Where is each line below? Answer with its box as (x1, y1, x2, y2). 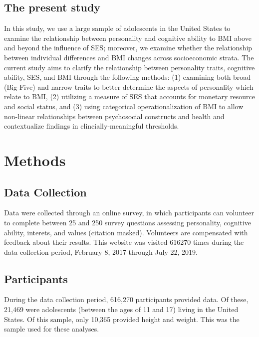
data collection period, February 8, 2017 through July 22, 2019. (4, 246, 198, 257)
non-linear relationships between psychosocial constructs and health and (4, 111, 225, 121)
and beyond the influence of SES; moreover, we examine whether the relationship (4, 42, 253, 53)
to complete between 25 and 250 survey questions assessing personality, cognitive (4, 217, 251, 227)
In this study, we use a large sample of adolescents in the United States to (4, 23, 231, 33)
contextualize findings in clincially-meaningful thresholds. (4, 121, 179, 131)
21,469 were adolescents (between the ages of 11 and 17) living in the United (4, 304, 239, 315)
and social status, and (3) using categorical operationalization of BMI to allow (4, 101, 244, 111)
